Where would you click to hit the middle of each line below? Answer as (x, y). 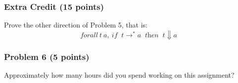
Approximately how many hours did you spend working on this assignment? (119, 75)
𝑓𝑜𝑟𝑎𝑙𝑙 (89, 35)
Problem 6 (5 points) (47, 56)
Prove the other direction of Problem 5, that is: (76, 25)
